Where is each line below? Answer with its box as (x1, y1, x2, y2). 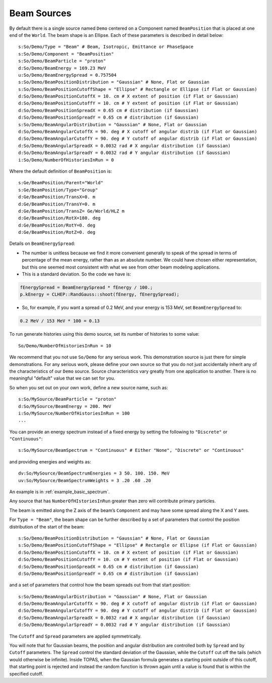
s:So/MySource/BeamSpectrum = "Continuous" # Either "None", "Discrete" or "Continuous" (18, 447, 244, 453)
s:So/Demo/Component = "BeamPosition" (18, 51, 114, 57)
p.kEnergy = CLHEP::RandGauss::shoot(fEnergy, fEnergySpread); (20, 292, 180, 297)
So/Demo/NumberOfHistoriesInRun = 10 (18, 343, 112, 348)
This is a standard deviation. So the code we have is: (22, 271, 131, 277)
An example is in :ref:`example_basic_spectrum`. (9, 489, 110, 495)
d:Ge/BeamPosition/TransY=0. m (18, 201, 96, 207)
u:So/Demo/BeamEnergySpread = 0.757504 (18, 72, 117, 78)
